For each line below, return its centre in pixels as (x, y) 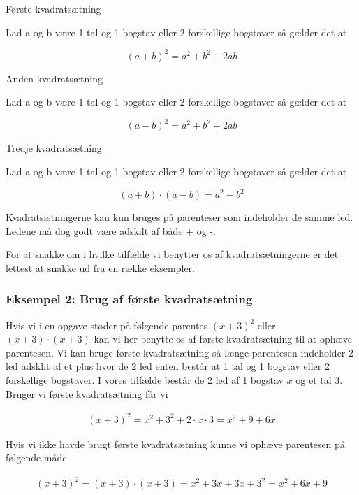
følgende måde (36, 458)
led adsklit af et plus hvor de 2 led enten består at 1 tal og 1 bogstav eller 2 (168, 366)
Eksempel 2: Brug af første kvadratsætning (129, 299)
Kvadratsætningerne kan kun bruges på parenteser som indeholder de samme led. (179, 217)
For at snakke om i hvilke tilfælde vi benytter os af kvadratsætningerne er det (172, 254)
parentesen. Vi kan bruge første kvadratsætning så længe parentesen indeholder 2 (180, 352)
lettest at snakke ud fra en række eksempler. (100, 267)
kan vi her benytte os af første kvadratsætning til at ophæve (223, 339)
